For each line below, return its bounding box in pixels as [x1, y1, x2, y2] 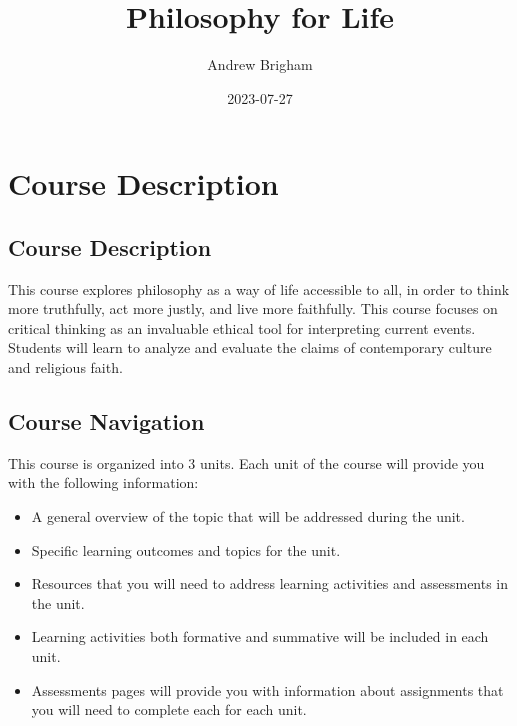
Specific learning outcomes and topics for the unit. [31, 539, 341, 560]
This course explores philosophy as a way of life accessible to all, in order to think [8, 278, 510, 299]
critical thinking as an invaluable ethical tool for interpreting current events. [8, 317, 476, 338]
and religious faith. [8, 357, 123, 378]
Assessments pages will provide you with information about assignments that [31, 679, 504, 700]
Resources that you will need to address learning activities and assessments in [31, 573, 509, 594]
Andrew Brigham [207, 54, 313, 75]
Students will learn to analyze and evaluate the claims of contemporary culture [8, 337, 492, 358]
